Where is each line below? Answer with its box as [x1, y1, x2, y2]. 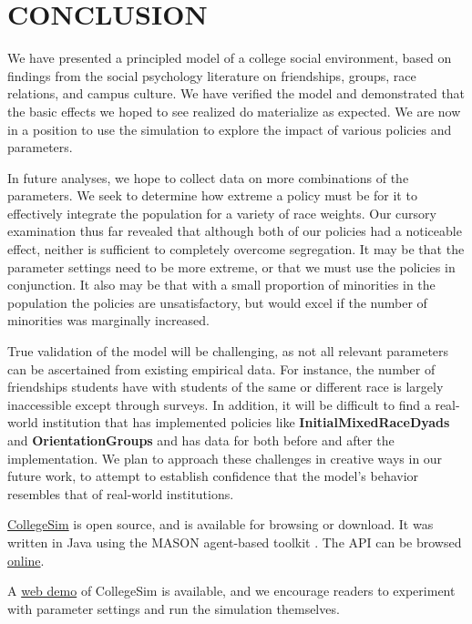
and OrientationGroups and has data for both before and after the [7, 431, 395, 449]
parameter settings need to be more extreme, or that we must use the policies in [7, 257, 456, 276]
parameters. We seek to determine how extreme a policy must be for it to [7, 186, 417, 205]
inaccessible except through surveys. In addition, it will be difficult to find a [7, 394, 431, 414]
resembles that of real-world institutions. [7, 484, 234, 503]
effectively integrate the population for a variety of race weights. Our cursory [7, 203, 436, 222]
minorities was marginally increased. [7, 311, 210, 330]
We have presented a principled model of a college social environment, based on [7, 48, 452, 67]
